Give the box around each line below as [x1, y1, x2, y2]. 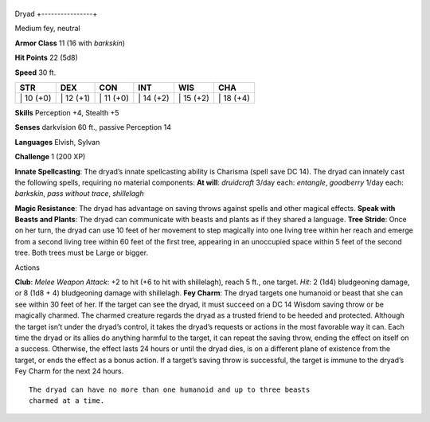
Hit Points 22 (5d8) [14, 53, 79, 63]
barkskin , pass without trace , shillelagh [14, 189, 144, 198]
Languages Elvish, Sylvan [14, 137, 100, 147]
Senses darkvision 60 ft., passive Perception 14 [14, 123, 171, 132]
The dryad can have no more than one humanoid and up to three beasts [29, 385, 311, 394]
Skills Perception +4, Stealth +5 [14, 107, 119, 117]
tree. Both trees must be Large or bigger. [14, 248, 149, 258]
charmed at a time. [29, 396, 105, 405]
